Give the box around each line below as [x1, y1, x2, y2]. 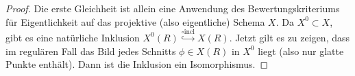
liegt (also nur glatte [258, 43, 344, 58]
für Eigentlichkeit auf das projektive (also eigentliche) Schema [5, 14, 265, 28]
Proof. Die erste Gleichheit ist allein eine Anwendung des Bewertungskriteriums [5, 1, 340, 15]
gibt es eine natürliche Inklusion [5, 30, 140, 44]
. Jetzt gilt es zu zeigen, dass [229, 30, 350, 44]
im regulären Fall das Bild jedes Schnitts [5, 43, 176, 58]
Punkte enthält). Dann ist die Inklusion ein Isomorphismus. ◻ [5, 57, 269, 71]
